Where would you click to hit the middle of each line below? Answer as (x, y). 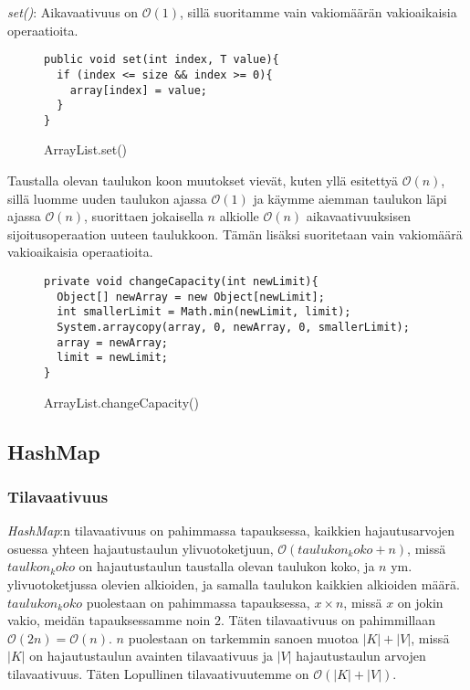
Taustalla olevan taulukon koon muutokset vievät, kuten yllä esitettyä (203, 180)
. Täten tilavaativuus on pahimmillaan (328, 620)
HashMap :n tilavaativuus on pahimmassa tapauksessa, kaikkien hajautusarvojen (231, 531)
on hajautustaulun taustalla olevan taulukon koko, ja (227, 566)
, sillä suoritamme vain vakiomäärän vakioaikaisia (319, 12)
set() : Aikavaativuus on (73, 12)
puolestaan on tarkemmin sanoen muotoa (243, 637)
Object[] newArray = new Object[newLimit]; (191, 297)
